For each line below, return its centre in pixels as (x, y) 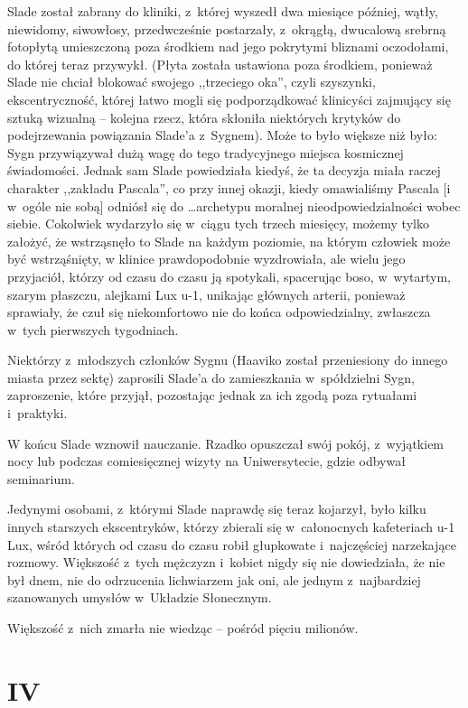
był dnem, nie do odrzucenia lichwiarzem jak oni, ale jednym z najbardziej (214, 579)
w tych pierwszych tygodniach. (93, 329)
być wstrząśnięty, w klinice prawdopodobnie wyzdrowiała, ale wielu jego (206, 259)
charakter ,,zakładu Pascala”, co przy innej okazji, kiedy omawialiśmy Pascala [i (229, 187)
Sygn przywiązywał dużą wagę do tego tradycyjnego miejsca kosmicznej (206, 152)
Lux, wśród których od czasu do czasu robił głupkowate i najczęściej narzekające (232, 544)
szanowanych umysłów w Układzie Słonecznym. (140, 597)
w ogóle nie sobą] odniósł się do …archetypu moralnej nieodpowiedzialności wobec (234, 205)
